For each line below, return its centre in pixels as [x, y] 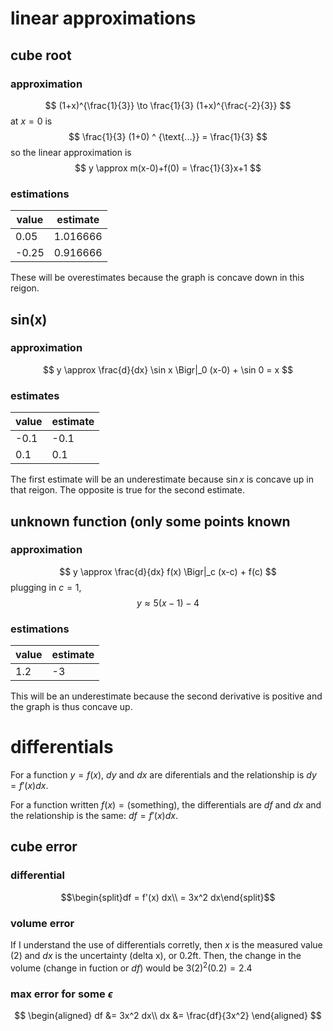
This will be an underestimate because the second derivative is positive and [166, 696]
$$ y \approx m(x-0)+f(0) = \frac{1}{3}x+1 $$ [168, 168]
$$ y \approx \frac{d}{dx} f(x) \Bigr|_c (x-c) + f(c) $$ [168, 571]
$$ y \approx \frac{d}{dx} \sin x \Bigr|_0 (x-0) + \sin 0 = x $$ [168, 369]
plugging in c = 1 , [46, 587]
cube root [41, 55]
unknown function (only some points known [150, 521]
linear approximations [103, 18]
